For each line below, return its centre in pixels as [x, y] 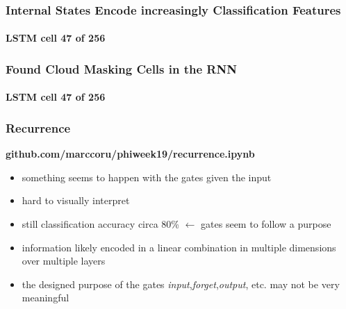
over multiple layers [64, 261]
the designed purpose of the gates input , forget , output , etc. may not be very [181, 284]
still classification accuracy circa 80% [101, 224]
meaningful [46, 298]
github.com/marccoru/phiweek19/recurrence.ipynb [130, 154]
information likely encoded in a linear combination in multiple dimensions [179, 247]
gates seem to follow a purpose [266, 224]
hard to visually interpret [76, 200]
